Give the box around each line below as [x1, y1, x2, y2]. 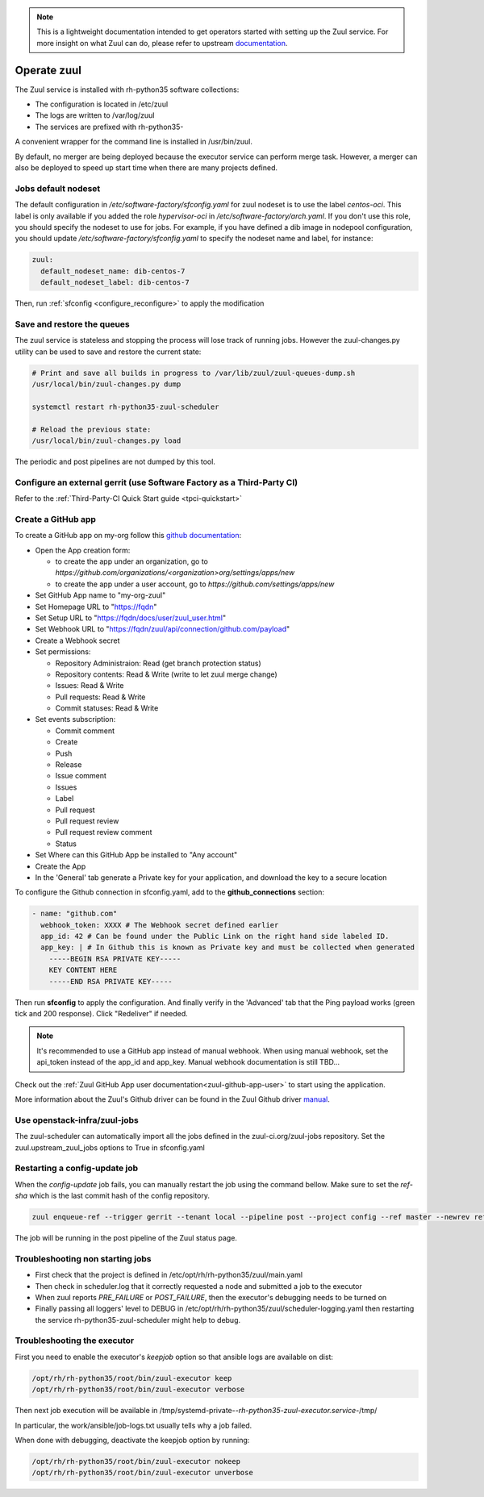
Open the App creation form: [35, 545, 131, 555]
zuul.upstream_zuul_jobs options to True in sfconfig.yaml [15, 1142, 206, 1153]
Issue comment [55, 771, 106, 781]
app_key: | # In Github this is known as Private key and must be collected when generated [40, 943, 415, 952]
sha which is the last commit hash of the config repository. [15, 1191, 210, 1201]
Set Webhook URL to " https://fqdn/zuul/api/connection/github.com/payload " [35, 624, 290, 634]
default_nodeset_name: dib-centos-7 [40, 266, 186, 276]
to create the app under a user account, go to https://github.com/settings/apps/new [55, 579, 335, 589]
